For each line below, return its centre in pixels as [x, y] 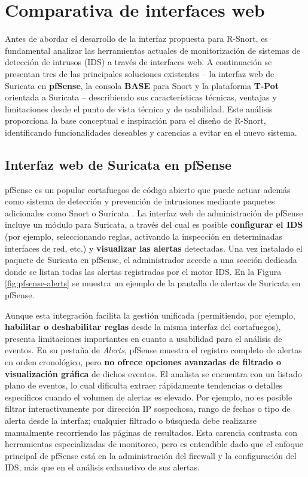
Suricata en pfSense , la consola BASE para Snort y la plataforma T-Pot [142, 85]
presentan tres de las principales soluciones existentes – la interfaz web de [140, 73]
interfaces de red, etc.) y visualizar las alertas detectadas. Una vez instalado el [154, 248]
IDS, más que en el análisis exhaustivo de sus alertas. [102, 467]
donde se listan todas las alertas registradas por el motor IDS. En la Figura [143, 271]
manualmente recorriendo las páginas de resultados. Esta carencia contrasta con [151, 432]
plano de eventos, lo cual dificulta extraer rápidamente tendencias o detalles [144, 385]
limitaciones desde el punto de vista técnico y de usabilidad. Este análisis [139, 108]
